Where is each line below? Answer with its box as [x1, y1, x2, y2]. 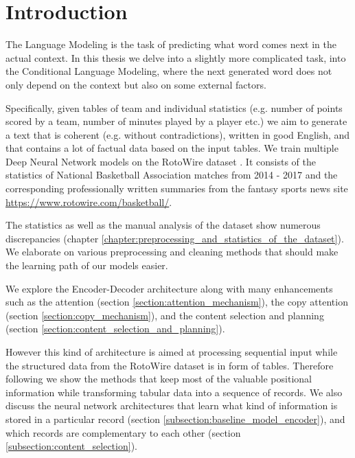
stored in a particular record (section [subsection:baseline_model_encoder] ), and [5, 411, 345, 426]
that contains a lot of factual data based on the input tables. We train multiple [5, 141, 339, 155]
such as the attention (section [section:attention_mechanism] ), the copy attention [5, 295, 348, 309]
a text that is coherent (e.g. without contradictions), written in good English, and [5, 127, 350, 141]
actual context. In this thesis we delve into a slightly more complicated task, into [5, 50, 346, 65]
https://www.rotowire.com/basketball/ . [5, 194, 172, 209]
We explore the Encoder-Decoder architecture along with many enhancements [5, 281, 333, 295]
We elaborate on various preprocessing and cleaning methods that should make [5, 244, 339, 259]
